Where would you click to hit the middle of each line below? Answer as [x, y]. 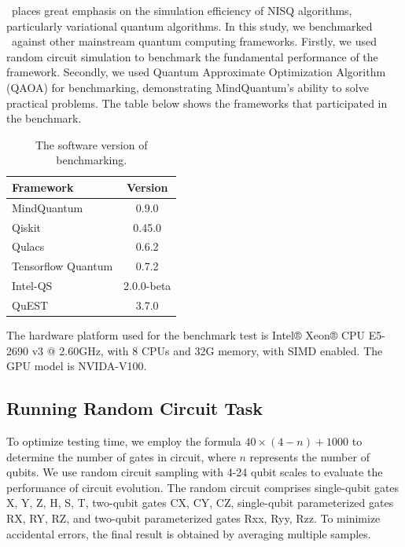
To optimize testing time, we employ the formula [124, 441]
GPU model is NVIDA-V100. [77, 366]
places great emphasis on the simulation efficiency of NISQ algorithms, [182, 10]
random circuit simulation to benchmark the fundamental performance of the [192, 56]
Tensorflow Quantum [63, 266]
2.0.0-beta [147, 286]
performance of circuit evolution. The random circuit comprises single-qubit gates [203, 487]
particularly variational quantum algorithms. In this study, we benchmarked [190, 26]
